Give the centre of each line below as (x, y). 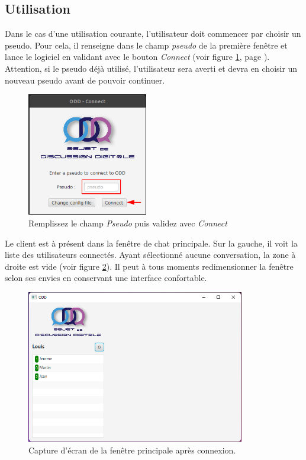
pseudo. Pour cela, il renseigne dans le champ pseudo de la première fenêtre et (146, 45)
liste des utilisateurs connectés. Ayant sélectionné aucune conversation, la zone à (150, 255)
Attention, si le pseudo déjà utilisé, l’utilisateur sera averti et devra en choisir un (151, 68)
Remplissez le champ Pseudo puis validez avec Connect (128, 223)
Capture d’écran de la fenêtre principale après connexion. (132, 450)
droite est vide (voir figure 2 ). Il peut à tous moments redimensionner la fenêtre (149, 266)
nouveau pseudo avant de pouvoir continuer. (85, 80)
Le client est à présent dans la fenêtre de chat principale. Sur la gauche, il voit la (151, 243)
